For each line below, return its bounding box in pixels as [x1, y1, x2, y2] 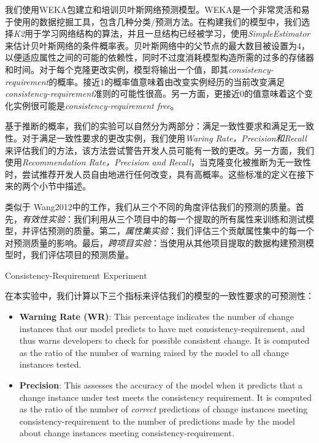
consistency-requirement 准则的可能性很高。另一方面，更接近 [5, 87, 240, 100]
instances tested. [19, 358, 82, 371]
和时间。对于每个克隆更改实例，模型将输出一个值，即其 [5, 62, 228, 75]
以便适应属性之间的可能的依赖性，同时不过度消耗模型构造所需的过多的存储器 [5, 51, 314, 64]
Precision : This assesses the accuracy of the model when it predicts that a [19, 379, 303, 392]
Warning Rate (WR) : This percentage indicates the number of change [19, 310, 294, 323]
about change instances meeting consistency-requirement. [19, 426, 234, 439]
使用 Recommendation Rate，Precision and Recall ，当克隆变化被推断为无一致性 [5, 156, 312, 168]
